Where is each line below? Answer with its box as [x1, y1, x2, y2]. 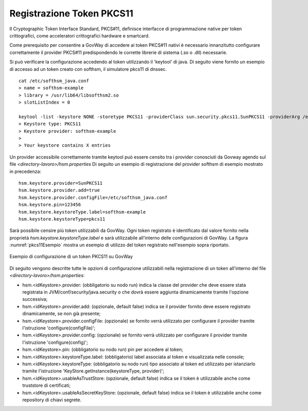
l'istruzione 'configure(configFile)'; [22, 325, 96, 331]
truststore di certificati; [22, 382, 71, 388]
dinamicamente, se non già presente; [22, 310, 101, 317]
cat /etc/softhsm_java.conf [18, 77, 89, 84]
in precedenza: [9, 168, 42, 174]
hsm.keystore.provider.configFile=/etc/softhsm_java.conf [18, 194, 168, 200]
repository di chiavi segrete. [22, 397, 82, 403]
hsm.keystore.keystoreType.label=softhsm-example [18, 209, 146, 215]
